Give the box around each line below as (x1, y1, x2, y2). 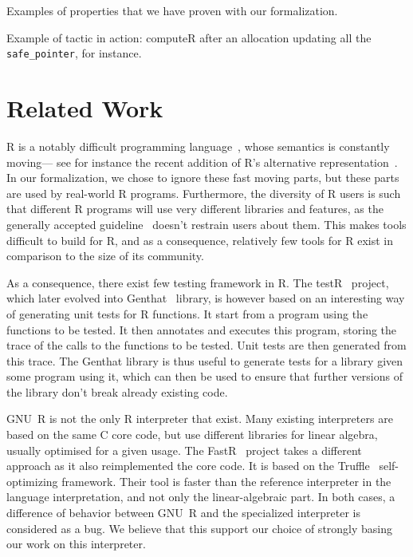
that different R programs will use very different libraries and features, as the (6, 200, 383, 217)
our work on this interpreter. (6, 535, 146, 552)
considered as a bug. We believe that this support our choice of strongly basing (6, 519, 393, 536)
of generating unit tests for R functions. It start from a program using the (6, 305, 368, 322)
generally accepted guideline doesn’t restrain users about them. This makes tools (6, 215, 407, 232)
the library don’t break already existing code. (6, 383, 228, 400)
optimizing (6, 472, 58, 489)
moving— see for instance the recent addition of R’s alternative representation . (6, 153, 398, 170)
